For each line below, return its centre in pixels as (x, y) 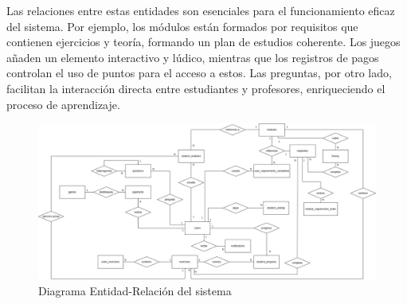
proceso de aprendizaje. (63, 104)
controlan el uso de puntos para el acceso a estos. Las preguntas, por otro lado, (199, 73)
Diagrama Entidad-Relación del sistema (135, 291)
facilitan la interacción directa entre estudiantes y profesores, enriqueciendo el (196, 88)
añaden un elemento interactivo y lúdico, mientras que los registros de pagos (193, 57)
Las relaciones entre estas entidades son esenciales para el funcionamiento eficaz (201, 10)
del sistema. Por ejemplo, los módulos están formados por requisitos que (182, 26)
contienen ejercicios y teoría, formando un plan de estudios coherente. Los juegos (203, 42)
